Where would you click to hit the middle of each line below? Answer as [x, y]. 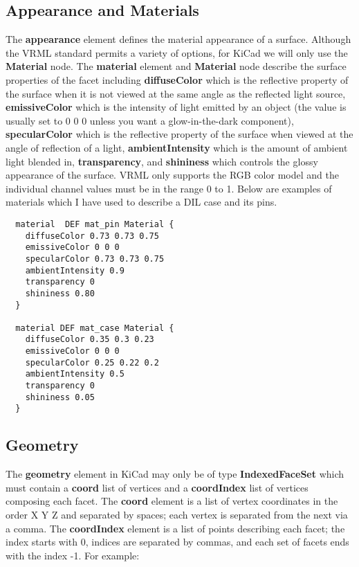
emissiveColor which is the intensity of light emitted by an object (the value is [176, 107]
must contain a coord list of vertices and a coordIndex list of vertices [157, 487]
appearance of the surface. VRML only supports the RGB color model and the [172, 175]
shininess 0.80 [60, 293]
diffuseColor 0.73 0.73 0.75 [92, 236]
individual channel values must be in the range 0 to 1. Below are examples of [169, 188]
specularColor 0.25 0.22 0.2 [92, 362]
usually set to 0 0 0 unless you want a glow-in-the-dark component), [150, 120]
